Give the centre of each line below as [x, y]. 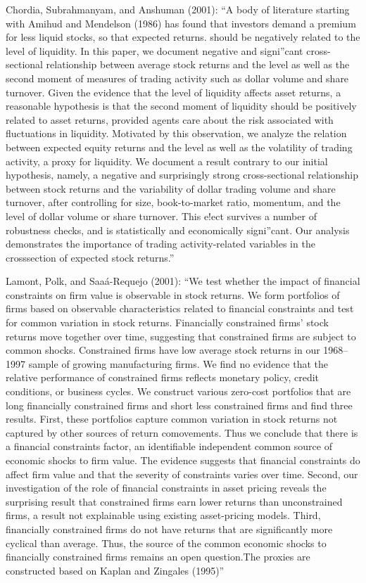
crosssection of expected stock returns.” [90, 257]
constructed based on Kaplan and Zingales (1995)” [115, 570]
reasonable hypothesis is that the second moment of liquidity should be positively [181, 106]
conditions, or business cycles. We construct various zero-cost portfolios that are [178, 391]
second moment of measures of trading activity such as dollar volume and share [177, 78]
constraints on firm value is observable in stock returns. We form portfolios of [173, 294]
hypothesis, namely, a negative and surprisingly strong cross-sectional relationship [182, 175]
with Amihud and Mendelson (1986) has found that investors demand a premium [181, 23]
